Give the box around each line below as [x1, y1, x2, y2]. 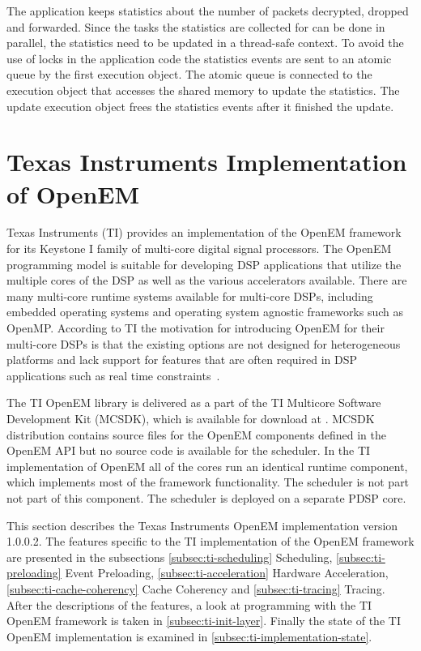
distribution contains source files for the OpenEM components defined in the [6, 426, 386, 443]
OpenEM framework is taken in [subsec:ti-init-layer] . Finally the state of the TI [6, 612, 401, 629]
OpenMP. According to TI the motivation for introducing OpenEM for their [6, 319, 385, 336]
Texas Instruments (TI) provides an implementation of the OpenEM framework [6, 224, 402, 241]
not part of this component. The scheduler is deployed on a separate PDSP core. [6, 489, 406, 506]
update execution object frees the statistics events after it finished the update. [6, 97, 394, 114]
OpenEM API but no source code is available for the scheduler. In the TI [6, 442, 371, 459]
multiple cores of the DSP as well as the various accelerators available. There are [6, 272, 407, 289]
